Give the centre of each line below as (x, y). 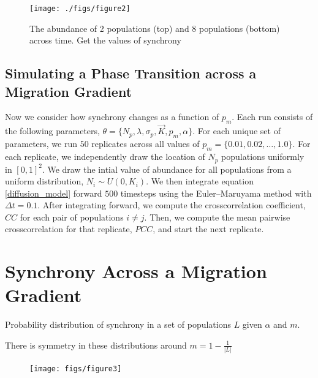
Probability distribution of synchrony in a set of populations (118, 324)
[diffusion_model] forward (54, 193)
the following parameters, (52, 131)
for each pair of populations (72, 217)
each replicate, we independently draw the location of (105, 157)
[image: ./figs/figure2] (80, 9)
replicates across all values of (146, 144)
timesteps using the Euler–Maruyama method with (216, 193)
